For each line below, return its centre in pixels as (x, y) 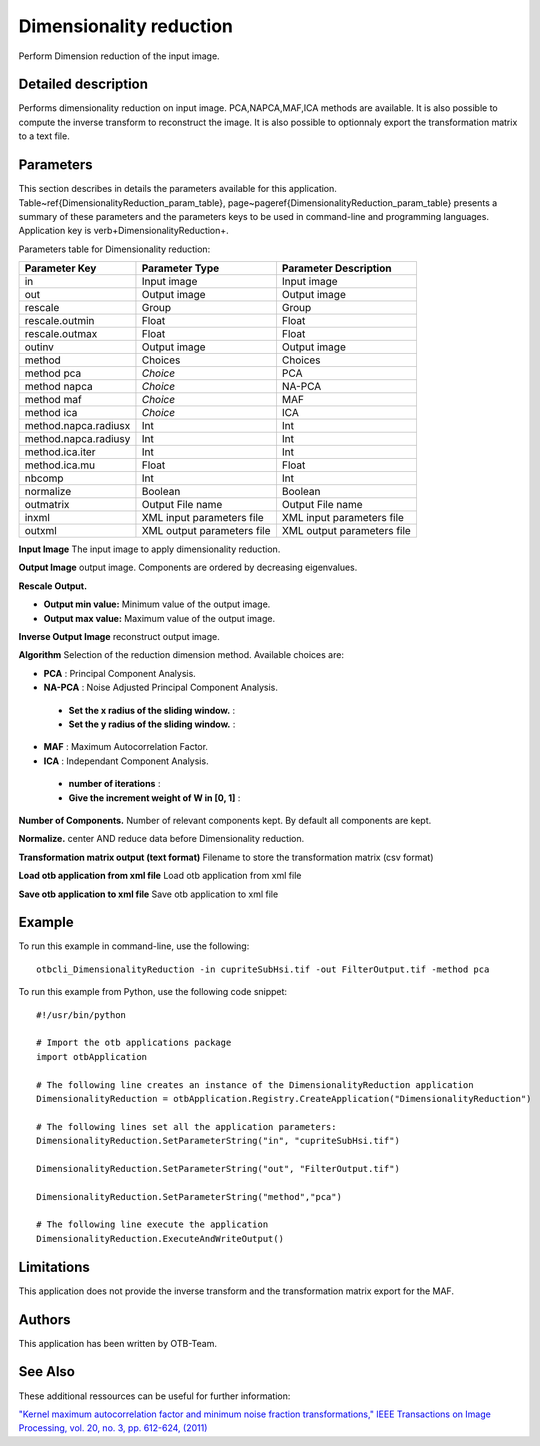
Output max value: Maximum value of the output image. (159, 618)
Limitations (54, 1266)
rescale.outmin (59, 321)
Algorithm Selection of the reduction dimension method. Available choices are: (181, 655)
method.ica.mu (60, 465)
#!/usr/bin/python (81, 1014)
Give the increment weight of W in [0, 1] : (154, 797)
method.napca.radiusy (77, 439)
